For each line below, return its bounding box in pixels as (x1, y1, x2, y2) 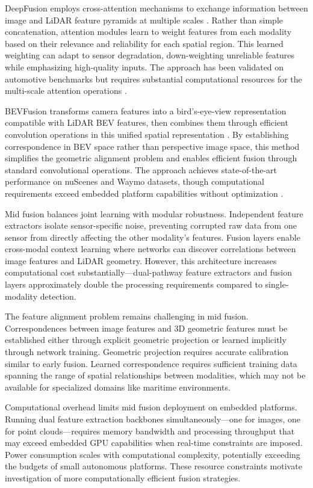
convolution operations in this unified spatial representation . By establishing (5, 128, 289, 140)
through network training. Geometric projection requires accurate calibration (5, 345, 289, 358)
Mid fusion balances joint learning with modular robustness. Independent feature (5, 207, 303, 220)
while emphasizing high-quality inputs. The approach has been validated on (5, 60, 284, 73)
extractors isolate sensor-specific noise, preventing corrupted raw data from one (5, 219, 297, 232)
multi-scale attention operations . (5, 84, 127, 97)
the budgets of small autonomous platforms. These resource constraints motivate (5, 460, 302, 472)
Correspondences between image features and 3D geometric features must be (5, 321, 288, 334)
